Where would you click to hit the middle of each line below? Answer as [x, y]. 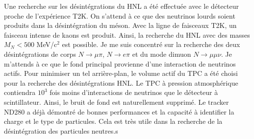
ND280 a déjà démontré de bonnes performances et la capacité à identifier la [119, 111]
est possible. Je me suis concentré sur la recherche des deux [151, 44]
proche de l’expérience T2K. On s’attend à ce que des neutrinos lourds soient [120, 15]
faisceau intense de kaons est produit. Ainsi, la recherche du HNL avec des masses [127, 35]
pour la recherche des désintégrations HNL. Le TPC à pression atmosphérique [121, 82]
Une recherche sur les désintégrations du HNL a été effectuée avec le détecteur [121, 6]
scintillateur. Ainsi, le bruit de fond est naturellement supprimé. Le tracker [116, 102]
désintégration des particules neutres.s [61, 130]
